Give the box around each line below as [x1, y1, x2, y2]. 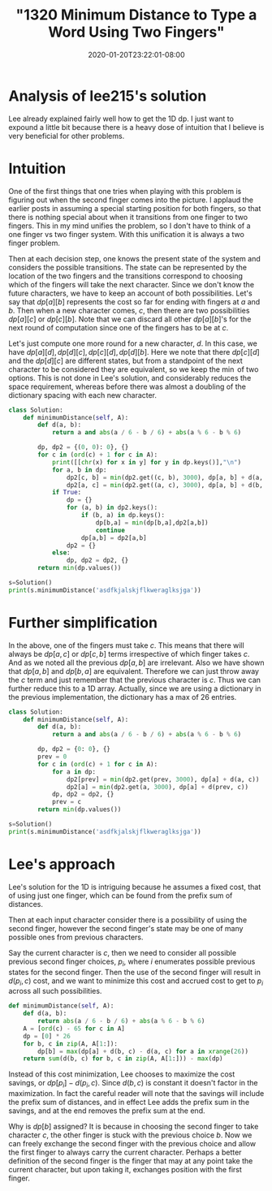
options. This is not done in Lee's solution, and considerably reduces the [8, 373, 252, 382]
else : [51, 549, 71, 557]
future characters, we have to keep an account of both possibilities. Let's [8, 288, 253, 298]
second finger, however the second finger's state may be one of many [8, 923, 244, 933]
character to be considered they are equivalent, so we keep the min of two [8, 364, 259, 374]
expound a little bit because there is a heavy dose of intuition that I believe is [8, 122, 265, 132]
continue [95, 526, 126, 534]
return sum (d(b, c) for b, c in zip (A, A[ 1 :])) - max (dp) [23, 1055, 223, 1063]
